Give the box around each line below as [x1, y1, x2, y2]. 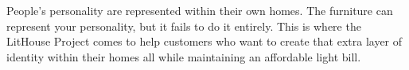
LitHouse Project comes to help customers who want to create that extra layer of [6, 33, 403, 50]
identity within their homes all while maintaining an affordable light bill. [6, 48, 361, 64]
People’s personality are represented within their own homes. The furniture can [6, 2, 393, 18]
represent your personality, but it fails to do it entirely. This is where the [6, 17, 361, 34]
